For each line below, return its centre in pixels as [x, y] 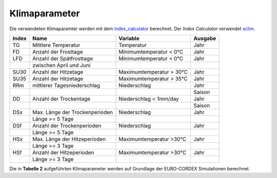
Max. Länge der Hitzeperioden [69, 139]
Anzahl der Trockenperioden [67, 125]
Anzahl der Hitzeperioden [63, 152]
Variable [129, 38]
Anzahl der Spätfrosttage [63, 58]
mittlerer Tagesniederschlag [66, 85]
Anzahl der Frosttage [58, 52]
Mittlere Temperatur [56, 45]
